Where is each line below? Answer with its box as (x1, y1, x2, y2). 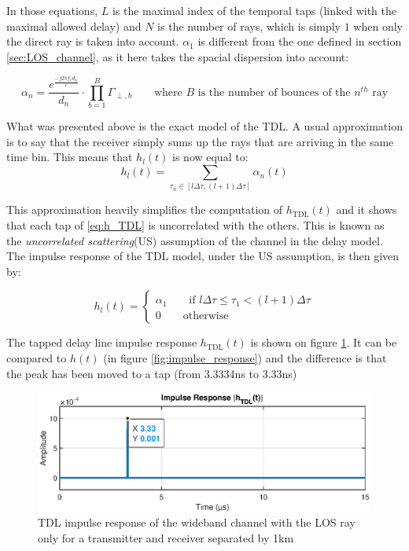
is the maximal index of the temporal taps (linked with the (112, 2, 397, 18)
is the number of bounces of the (197, 86, 351, 98)
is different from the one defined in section (197, 33, 402, 50)
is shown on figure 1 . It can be (250, 334, 397, 351)
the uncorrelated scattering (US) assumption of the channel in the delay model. (6, 232, 383, 248)
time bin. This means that (6, 149, 133, 165)
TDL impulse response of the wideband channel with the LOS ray (38, 514, 356, 531)
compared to (6, 349, 67, 365)
